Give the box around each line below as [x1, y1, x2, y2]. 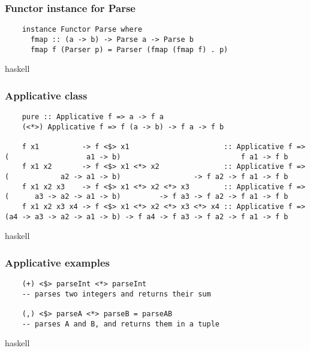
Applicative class [5, 87, 88, 102]
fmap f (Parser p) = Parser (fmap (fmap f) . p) [30, 45, 228, 54]
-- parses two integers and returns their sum [22, 289, 211, 298]
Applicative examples [5, 255, 110, 270]
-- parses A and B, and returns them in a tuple [22, 319, 219, 328]
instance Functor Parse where [22, 25, 143, 34]
